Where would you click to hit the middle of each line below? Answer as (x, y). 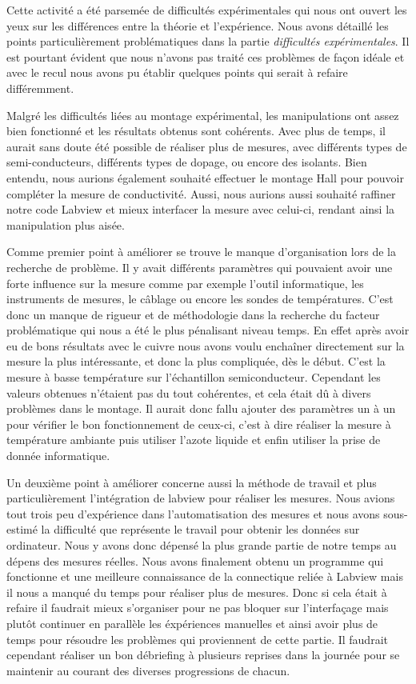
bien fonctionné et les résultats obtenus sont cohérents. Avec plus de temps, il (196, 131)
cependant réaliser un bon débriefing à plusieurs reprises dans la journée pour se (203, 655)
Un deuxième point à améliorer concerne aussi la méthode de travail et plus (192, 482)
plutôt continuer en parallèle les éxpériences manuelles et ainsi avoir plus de (192, 623)
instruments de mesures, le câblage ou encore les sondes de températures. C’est (200, 299)
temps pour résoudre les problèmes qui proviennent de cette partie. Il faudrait (197, 639)
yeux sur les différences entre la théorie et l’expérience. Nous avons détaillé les (198, 25)
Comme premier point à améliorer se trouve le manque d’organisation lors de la (201, 252)
